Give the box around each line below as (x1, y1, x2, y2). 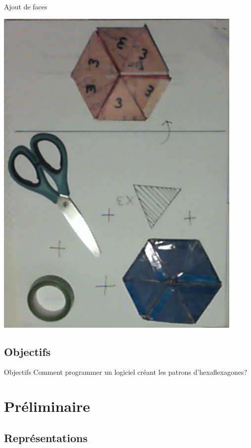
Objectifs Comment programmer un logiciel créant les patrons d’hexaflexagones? (4, 367, 248, 377)
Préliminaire (4, 396, 90, 416)
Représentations (4, 430, 88, 445)
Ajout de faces (4, 1, 47, 11)
